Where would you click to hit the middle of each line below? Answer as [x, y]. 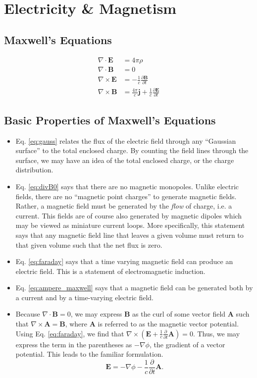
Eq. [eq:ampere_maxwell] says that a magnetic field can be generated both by [134, 288]
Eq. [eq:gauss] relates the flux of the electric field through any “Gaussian [126, 140]
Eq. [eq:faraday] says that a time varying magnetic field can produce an [124, 261]
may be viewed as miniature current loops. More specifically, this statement [130, 225]
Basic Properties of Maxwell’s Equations [110, 120]
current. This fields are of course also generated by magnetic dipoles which [129, 215]
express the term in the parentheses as [74, 344]
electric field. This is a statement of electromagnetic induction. [110, 271]
